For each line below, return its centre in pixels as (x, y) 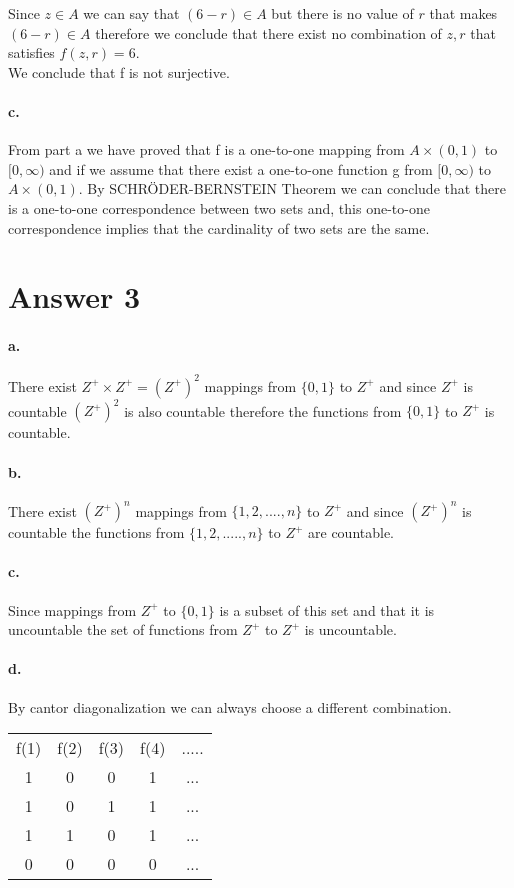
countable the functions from (96, 532)
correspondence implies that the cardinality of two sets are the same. (219, 227)
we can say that (131, 13)
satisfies (31, 52)
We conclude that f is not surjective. (119, 71)
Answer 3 (74, 296)
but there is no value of (342, 13)
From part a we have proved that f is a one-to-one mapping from (206, 149)
